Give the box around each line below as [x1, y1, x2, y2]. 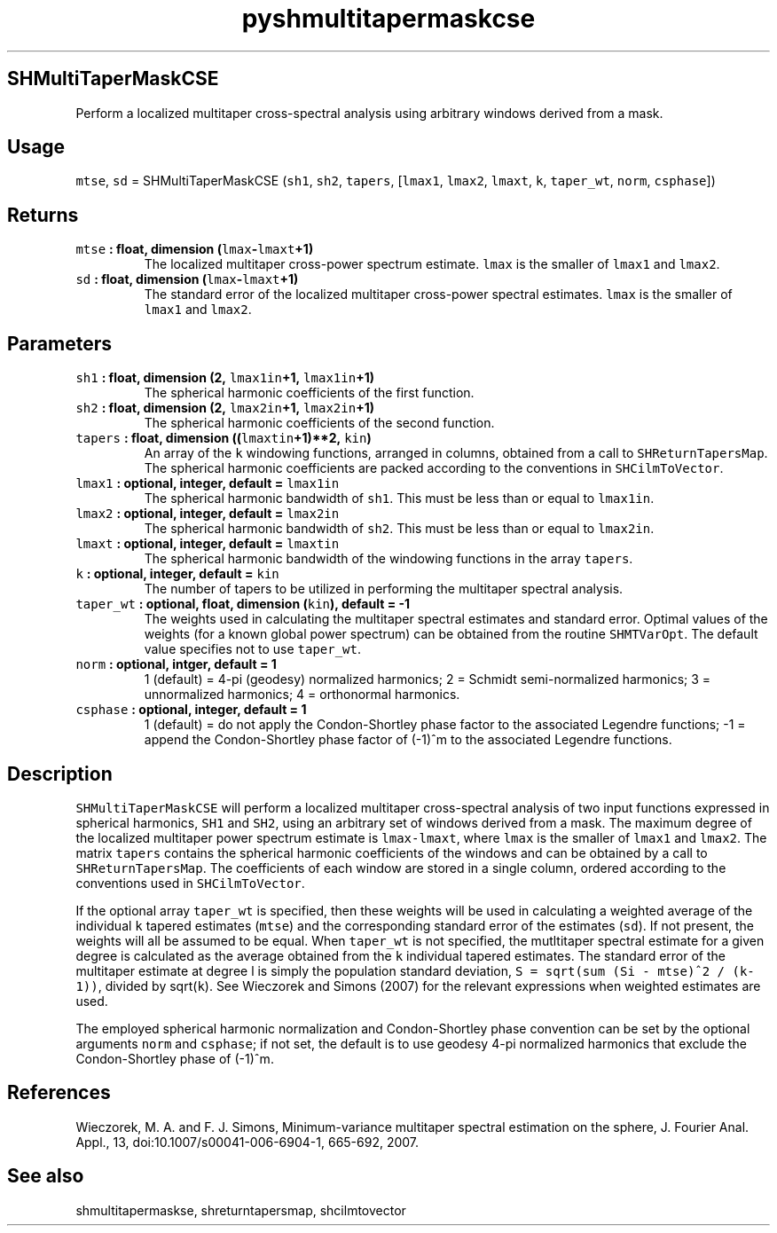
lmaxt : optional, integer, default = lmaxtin [75, 536, 340, 552]
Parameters [7, 332, 112, 355]
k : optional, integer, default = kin [75, 566, 279, 582]
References [7, 1081, 111, 1104]
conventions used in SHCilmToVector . [75, 875, 305, 891]
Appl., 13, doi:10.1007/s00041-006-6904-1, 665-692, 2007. [75, 1134, 420, 1150]
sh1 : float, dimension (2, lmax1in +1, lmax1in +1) [75, 370, 374, 386]
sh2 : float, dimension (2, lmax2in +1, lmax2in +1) [75, 400, 374, 416]
